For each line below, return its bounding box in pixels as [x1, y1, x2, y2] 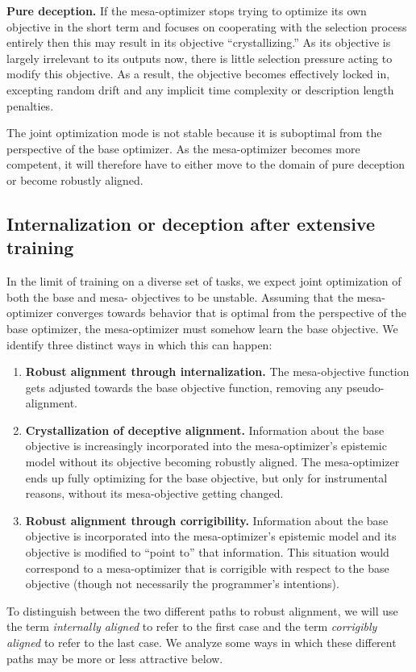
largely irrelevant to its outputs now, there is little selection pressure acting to [6, 49, 393, 66]
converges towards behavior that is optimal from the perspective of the [56, 304, 406, 321]
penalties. [6, 97, 54, 114]
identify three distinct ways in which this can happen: [6, 336, 272, 353]
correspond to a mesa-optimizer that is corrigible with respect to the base [25, 559, 389, 576]
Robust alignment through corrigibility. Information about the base [25, 511, 389, 528]
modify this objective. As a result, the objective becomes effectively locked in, [6, 65, 390, 82]
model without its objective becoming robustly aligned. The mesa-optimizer [25, 453, 400, 470]
